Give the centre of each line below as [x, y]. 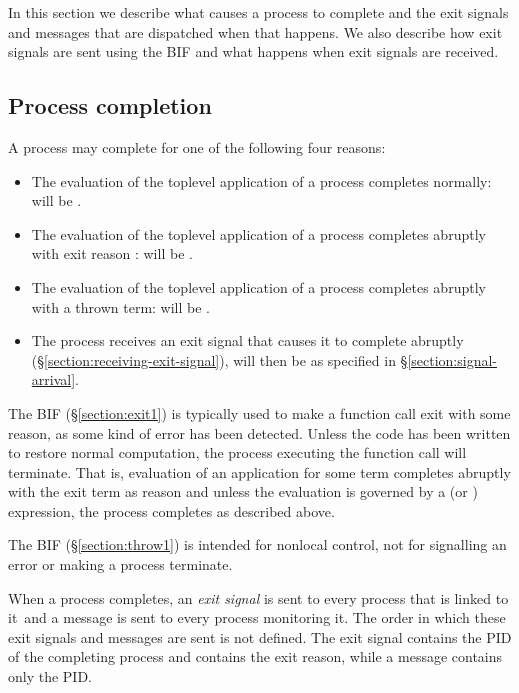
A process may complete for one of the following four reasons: [197, 146]
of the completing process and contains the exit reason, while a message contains [255, 656]
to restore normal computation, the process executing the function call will [237, 452]
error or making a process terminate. [120, 564]
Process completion [110, 105]
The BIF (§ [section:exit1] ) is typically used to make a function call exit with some [259, 412]
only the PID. [50, 676]
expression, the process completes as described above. [171, 510]
